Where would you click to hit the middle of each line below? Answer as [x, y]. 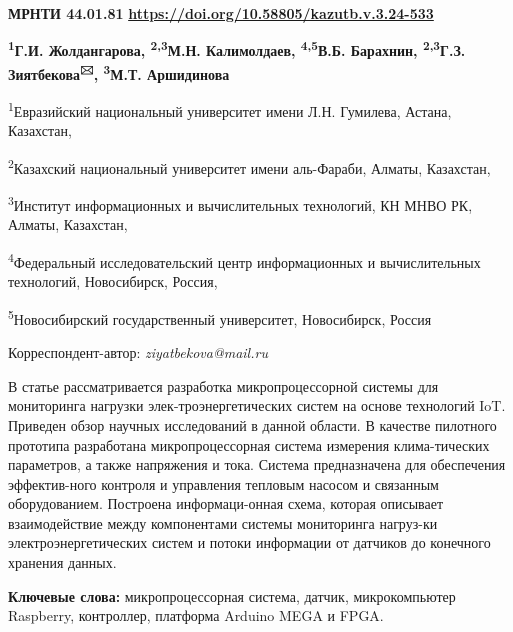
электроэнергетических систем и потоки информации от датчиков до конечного [249, 542]
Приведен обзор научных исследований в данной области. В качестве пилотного [252, 424]
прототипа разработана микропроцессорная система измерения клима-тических [249, 444]
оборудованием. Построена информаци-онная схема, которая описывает [226, 503]
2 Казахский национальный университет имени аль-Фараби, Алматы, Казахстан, [249, 166]
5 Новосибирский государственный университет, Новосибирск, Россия [220, 317]
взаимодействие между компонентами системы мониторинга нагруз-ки [223, 522]
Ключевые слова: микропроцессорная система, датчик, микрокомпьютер [232, 595]
